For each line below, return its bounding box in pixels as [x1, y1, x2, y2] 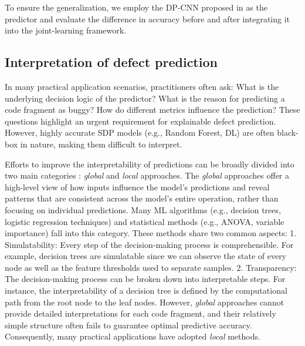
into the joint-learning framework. [5, 24, 127, 36]
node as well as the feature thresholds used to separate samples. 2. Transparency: [5, 261, 297, 273]
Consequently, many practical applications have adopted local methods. [5, 330, 260, 342]
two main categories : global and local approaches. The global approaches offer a [5, 169, 290, 182]
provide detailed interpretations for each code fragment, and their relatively [5, 307, 276, 320]
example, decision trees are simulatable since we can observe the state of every [5, 250, 287, 262]
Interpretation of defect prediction [5, 53, 218, 71]
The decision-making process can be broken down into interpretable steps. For [5, 273, 286, 285]
